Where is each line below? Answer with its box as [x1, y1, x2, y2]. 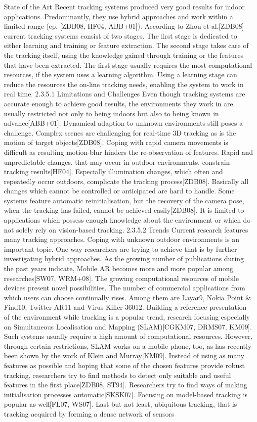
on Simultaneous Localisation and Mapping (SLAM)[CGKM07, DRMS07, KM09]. [4, 321, 252, 331]
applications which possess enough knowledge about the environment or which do [4, 215, 251, 225]
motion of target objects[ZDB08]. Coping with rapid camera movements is [4, 137, 228, 147]
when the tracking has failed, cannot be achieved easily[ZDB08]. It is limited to [4, 205, 244, 215]
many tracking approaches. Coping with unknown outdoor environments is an [4, 234, 240, 244]
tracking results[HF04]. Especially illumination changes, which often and [4, 166, 223, 177]
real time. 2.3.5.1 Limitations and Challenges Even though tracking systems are [4, 89, 245, 99]
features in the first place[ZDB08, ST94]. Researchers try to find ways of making [4, 379, 247, 390]
